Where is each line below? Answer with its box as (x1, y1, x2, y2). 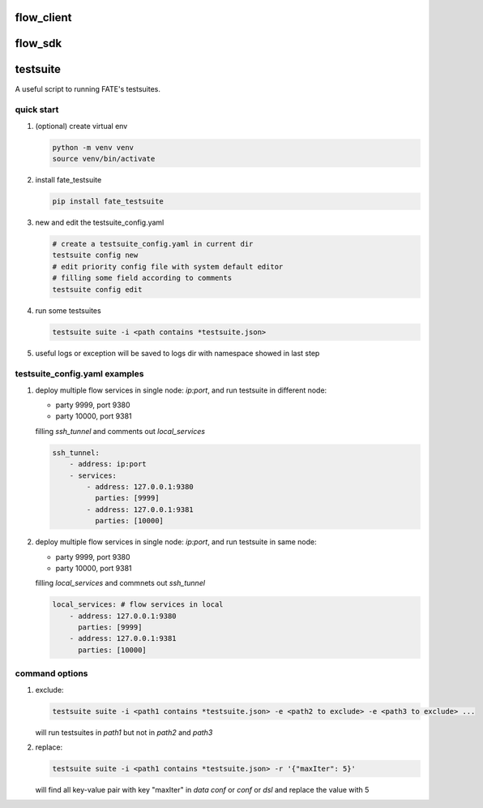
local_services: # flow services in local (52, 600, 224, 609)
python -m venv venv (52, 143, 134, 152)
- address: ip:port (69, 459, 147, 469)
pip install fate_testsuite (52, 197, 164, 206)
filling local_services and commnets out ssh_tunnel (35, 578, 206, 588)
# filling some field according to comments (52, 273, 233, 283)
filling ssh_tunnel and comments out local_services (35, 426, 206, 436)
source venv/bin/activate (52, 154, 156, 164)
